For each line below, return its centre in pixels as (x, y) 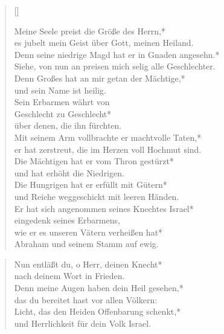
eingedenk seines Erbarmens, (67, 220)
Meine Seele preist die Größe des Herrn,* (90, 31)
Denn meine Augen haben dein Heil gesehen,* (99, 288)
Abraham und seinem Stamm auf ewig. (86, 244)
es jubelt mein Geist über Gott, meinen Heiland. (104, 43)
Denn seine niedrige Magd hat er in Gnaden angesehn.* (117, 54)
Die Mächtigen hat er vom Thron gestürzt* (94, 161)
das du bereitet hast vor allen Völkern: (86, 299)
